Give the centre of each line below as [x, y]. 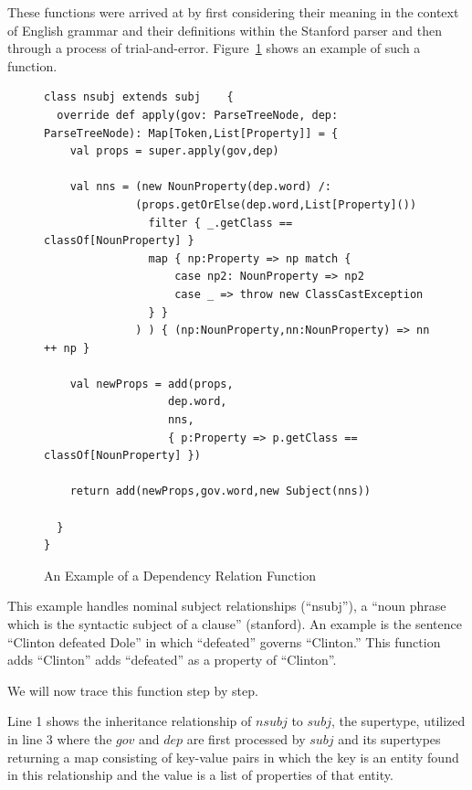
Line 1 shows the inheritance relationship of [130, 721]
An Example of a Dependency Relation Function [180, 575]
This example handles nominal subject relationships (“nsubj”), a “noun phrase [227, 606]
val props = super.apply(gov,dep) [174, 151]
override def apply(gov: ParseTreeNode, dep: [198, 115]
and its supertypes [389, 738]
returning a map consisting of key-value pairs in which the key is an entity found [233, 757]
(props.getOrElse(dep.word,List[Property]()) [276, 204]
